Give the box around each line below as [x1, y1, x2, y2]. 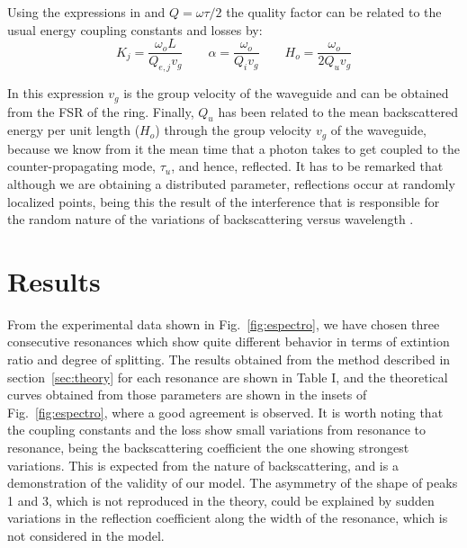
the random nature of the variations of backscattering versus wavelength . [7, 210, 414, 229]
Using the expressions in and [7, 3, 166, 21]
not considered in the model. [7, 526, 165, 544]
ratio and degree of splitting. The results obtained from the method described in [7, 350, 451, 369]
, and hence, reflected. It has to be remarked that [171, 157, 444, 175]
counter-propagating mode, [7, 157, 156, 175]
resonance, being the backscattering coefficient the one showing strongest [7, 438, 409, 456]
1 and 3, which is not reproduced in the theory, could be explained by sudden [7, 490, 435, 509]
